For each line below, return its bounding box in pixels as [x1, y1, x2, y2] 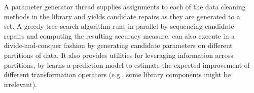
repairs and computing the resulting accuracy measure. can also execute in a [4, 30, 235, 41]
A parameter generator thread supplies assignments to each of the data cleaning [4, 1, 246, 11]
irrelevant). [4, 79, 37, 89]
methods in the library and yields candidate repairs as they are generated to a [4, 11, 240, 21]
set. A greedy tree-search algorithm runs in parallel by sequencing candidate [4, 21, 234, 31]
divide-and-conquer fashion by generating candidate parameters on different [4, 40, 233, 50]
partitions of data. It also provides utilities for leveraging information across [4, 49, 234, 60]
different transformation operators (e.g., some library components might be [4, 69, 231, 80]
